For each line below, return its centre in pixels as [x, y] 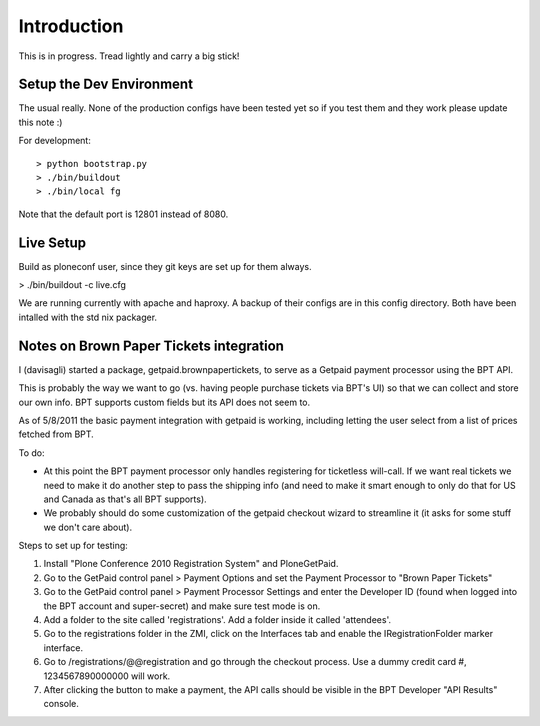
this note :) [40, 122]
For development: [55, 141]
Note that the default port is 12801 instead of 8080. [123, 214]
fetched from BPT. [56, 434]
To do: [31, 452]
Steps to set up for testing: [73, 546]
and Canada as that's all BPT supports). [125, 499]
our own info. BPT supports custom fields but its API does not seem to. [164, 402]
